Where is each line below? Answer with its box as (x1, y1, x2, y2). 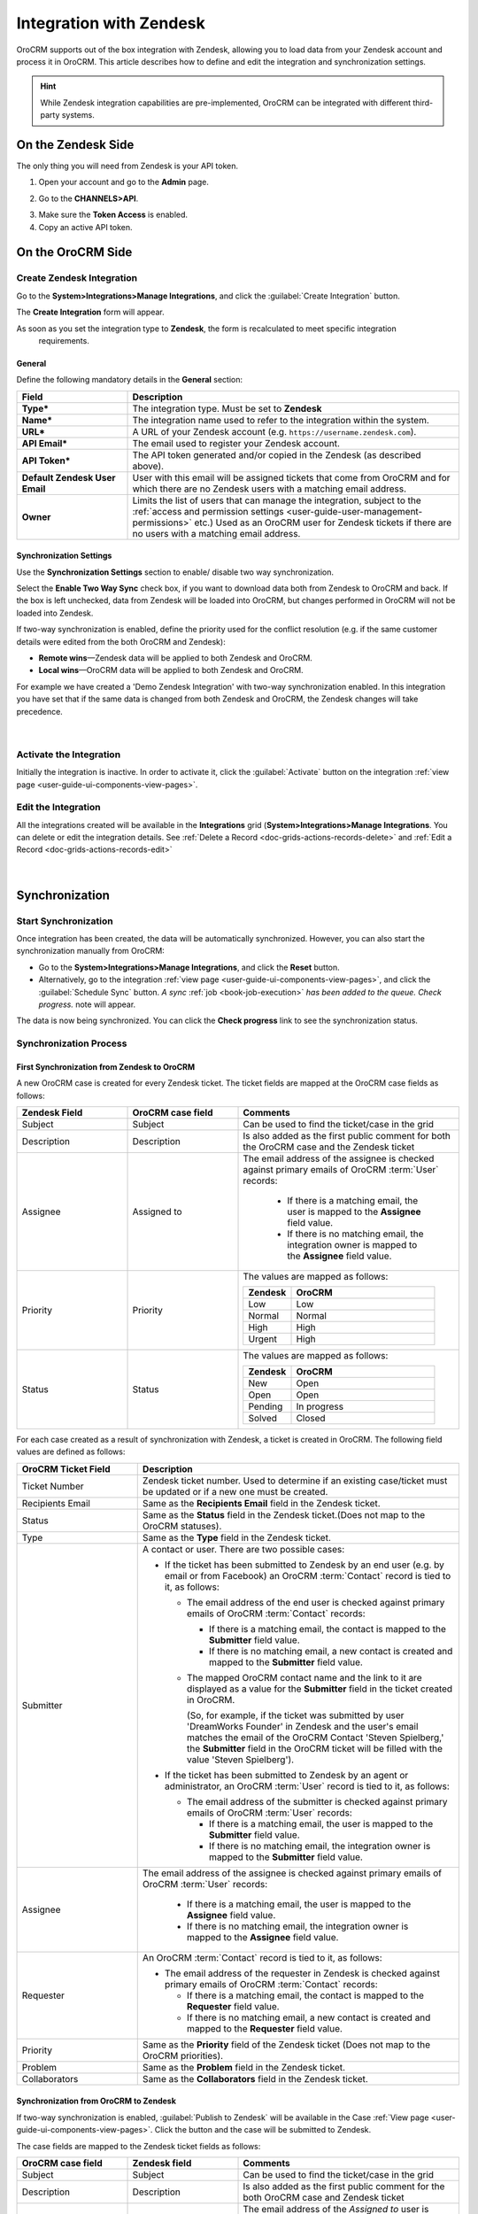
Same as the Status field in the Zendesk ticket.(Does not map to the (142, 1508, 426, 1521)
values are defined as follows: (16, 1446, 126, 1457)
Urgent (248, 1333, 278, 1345)
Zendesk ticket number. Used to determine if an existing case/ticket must (142, 1475, 448, 1487)
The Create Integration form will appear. (16, 306, 166, 318)
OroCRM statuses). (142, 1520, 222, 1532)
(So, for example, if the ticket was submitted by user (186, 1709, 405, 1722)
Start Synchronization (16, 915, 114, 927)
